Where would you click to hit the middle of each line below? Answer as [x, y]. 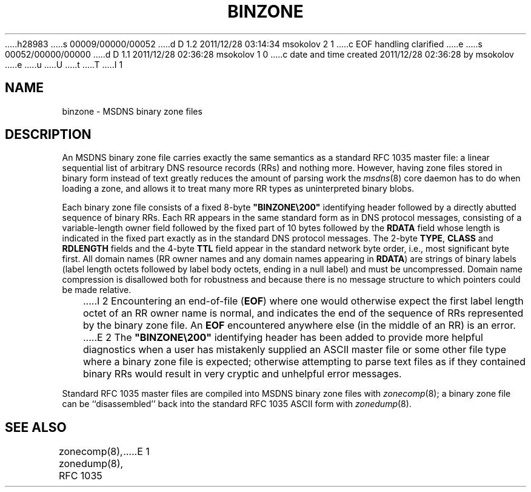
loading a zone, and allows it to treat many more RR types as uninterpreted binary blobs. [238, 189]
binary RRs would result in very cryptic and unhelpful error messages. [242, 374]
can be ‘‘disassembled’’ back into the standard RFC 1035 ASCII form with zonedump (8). [237, 404]
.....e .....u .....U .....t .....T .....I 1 [64, 64]
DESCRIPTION [48, 135]
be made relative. [97, 290]
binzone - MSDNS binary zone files [132, 111]
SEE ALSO [36, 427]
